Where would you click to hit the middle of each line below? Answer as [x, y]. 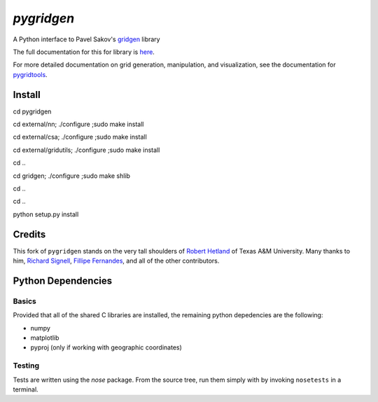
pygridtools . [30, 74]
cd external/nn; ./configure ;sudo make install [78, 124]
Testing [26, 366]
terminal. [26, 389]
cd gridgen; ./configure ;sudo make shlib [72, 176]
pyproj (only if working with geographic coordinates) [106, 347]
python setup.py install [46, 214]
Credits [29, 234]
